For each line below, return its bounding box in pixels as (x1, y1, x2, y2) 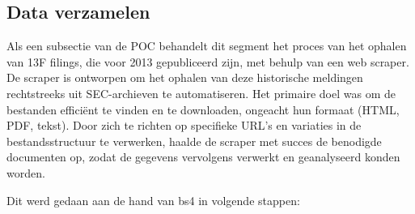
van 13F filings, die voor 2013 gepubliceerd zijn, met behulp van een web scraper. (6, 53, 409, 70)
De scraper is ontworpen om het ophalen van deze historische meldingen (6, 69, 363, 86)
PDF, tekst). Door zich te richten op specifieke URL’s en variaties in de (6, 117, 362, 134)
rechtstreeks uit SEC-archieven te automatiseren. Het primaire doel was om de (6, 84, 396, 101)
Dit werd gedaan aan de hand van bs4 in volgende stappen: (6, 191, 300, 208)
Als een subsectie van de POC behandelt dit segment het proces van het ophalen (6, 37, 407, 54)
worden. (6, 164, 45, 181)
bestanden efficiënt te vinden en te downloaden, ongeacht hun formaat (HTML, (6, 101, 400, 118)
